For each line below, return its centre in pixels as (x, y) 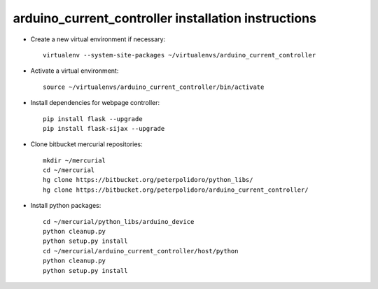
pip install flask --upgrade (93, 119)
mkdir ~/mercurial (75, 160)
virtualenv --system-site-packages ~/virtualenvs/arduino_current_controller (180, 55)
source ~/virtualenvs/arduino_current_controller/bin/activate (154, 87)
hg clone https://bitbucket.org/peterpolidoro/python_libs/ (148, 180)
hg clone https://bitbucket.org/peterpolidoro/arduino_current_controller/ (176, 190)
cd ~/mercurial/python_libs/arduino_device (119, 221)
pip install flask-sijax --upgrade (104, 128)
